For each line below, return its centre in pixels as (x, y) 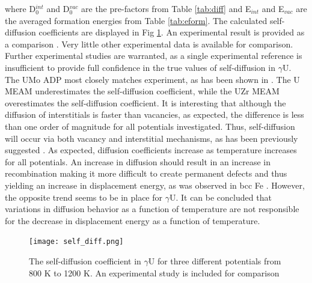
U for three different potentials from (215, 260)
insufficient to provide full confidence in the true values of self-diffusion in (140, 67)
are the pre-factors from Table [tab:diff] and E (166, 8)
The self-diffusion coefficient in (85, 260)
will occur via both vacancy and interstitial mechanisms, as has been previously (151, 138)
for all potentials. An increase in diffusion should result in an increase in (138, 161)
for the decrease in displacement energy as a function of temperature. (133, 220)
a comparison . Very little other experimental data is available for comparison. (149, 44)
